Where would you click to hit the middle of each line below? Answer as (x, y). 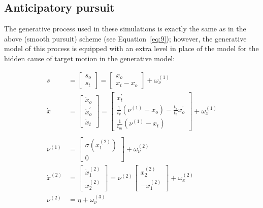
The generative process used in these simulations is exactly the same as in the (125, 29)
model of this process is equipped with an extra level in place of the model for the (131, 48)
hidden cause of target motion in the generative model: (90, 58)
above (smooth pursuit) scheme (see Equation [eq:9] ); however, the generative (125, 38)
